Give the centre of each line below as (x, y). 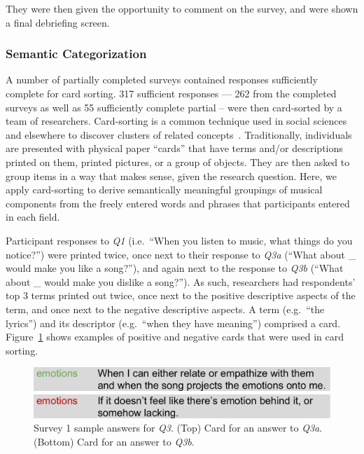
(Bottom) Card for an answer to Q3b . (114, 441)
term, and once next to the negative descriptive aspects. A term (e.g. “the (165, 309)
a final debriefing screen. (58, 22)
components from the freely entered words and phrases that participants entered (178, 203)
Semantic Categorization (76, 54)
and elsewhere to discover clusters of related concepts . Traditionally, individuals (179, 134)
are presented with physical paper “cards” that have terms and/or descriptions (174, 148)
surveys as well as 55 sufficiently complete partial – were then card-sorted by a (174, 107)
